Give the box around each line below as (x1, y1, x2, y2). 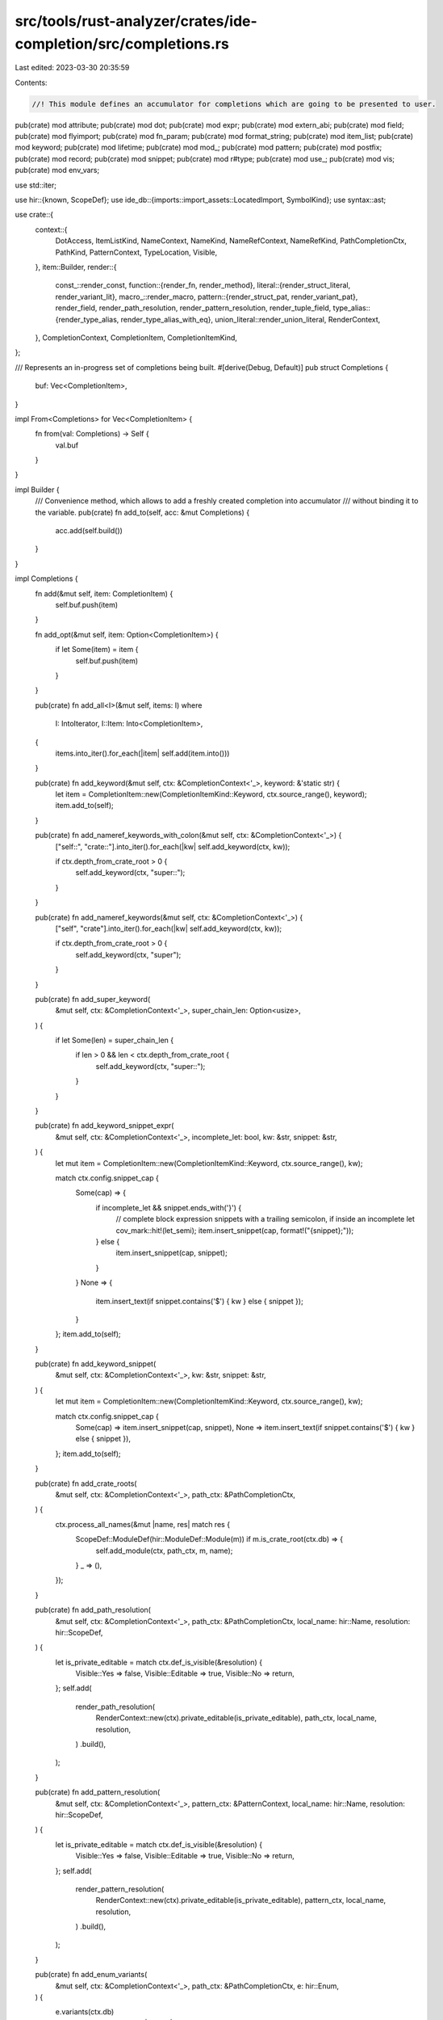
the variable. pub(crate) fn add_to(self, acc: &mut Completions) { (35, 507, 250, 517)
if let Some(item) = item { (55, 645, 139, 654)
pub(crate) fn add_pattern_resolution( (35, 1787, 161, 1797)
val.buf (55, 440, 79, 450)
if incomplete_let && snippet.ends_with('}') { (95, 1202, 242, 1212)
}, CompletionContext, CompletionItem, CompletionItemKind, (35, 332, 238, 343)
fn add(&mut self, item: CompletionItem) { (35, 588, 173, 598)
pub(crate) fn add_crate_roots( (35, 1479, 137, 1488)
